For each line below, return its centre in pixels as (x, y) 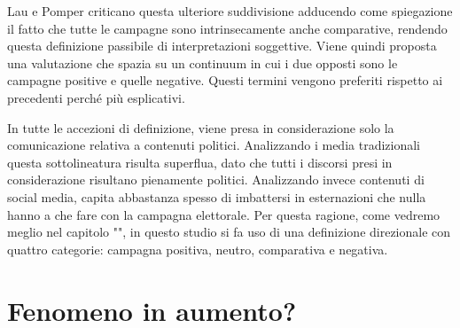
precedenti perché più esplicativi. (96, 97)
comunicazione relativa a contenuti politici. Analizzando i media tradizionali (214, 145)
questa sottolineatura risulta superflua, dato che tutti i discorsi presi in (200, 162)
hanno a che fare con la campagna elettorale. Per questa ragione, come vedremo (224, 214)
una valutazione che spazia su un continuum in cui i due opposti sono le (203, 62)
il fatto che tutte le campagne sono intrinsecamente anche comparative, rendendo (227, 28)
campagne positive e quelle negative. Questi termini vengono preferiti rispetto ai (225, 80)
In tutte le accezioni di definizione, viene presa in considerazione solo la (201, 127)
